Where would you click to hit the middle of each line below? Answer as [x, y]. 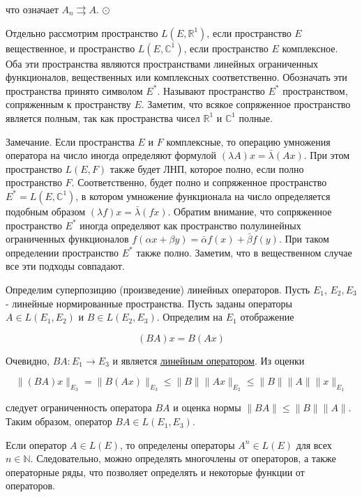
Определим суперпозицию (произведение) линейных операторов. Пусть [158, 289]
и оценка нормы [207, 407]
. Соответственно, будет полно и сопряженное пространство [199, 182]
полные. [256, 117]
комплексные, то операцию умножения [248, 141]
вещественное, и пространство [70, 48]
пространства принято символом [74, 90]
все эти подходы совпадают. [65, 266]
